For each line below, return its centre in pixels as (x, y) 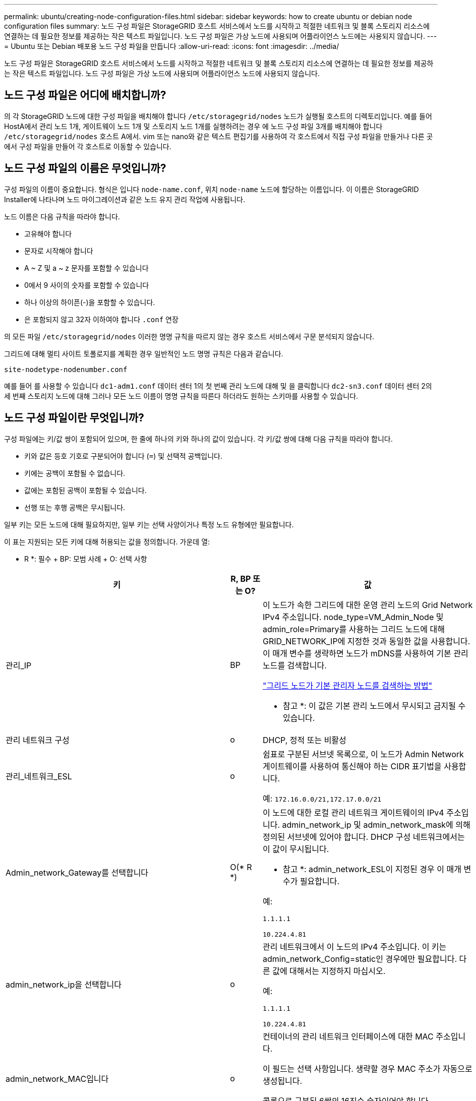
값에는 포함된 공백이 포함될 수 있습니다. (85, 490)
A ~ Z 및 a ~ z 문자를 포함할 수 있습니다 (86, 268)
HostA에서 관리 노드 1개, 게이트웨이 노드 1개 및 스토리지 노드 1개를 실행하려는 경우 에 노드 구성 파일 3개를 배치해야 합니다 (193, 126)
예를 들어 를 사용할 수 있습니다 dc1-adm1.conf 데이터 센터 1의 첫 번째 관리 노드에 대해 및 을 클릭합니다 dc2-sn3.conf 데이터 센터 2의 (218, 386)
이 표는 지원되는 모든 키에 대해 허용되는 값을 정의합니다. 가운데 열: (107, 541)
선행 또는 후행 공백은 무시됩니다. (75, 507)
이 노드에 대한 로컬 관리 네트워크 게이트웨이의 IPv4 (353, 812)
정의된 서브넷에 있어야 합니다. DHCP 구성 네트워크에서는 (364, 837)
